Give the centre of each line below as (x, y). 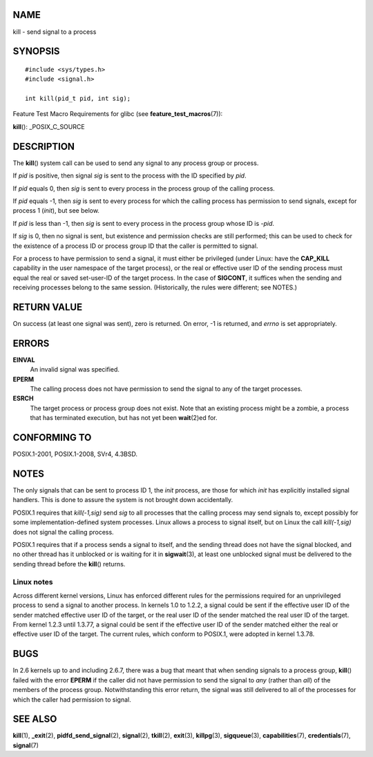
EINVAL (24, 360)
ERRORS (31, 343)
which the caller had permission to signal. (72, 699)
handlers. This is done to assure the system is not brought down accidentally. (123, 500)
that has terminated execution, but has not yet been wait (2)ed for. (124, 418)
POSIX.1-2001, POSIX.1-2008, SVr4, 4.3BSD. (75, 454)
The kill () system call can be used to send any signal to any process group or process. (136, 163)
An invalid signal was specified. (75, 370)
